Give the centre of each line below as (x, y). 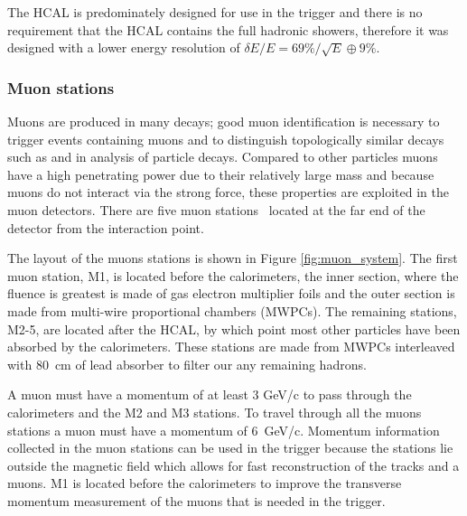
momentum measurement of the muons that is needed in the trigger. (196, 500)
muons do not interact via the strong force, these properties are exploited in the (228, 192)
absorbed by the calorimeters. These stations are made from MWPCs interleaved (231, 347)
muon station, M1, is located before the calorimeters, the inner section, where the (233, 275)
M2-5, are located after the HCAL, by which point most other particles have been (234, 328)
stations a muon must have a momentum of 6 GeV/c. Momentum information (224, 430)
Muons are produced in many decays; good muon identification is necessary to (224, 121)
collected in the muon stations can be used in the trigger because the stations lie (230, 448)
